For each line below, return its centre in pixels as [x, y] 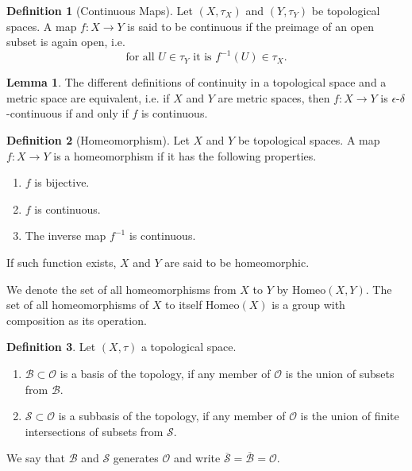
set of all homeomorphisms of [78, 305]
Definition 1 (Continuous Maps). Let [100, 10]
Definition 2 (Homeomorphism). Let [98, 140]
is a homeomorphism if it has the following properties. [185, 155]
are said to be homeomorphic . [237, 263]
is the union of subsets [340, 373]
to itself [184, 305]
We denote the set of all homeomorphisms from [121, 289]
